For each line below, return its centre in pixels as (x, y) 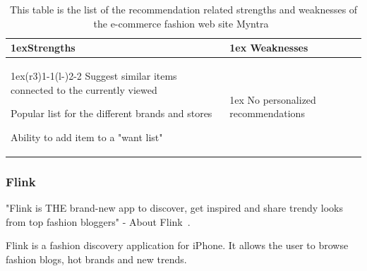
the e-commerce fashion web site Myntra (181, 23)
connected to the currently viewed (84, 89)
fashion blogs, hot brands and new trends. (96, 259)
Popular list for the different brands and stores (112, 113)
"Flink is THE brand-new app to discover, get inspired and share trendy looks (174, 208)
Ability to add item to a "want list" (87, 137)
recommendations (267, 113)
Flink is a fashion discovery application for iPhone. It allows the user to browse (177, 245)
